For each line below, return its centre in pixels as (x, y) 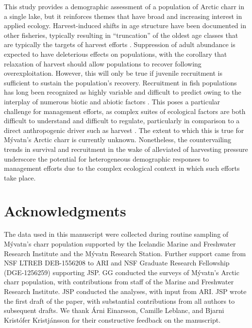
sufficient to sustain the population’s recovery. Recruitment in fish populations (120, 82)
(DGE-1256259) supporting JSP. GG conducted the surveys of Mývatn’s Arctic (122, 272)
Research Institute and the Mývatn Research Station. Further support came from (125, 253)
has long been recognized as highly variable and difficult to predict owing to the (123, 92)
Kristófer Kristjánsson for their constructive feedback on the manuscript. (112, 320)
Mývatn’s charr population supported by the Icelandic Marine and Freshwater (120, 244)
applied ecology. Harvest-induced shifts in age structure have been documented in (125, 25)
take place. (20, 177)
